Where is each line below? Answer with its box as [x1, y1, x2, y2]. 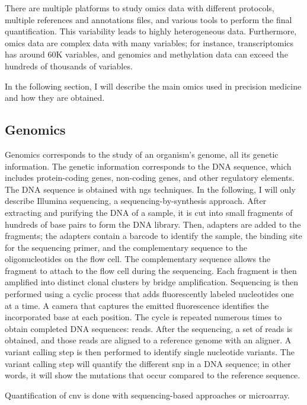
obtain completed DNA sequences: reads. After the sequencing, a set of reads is [5, 322, 293, 334]
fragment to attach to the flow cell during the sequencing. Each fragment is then [5, 264, 297, 276]
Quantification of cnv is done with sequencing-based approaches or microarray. [5, 388, 290, 401]
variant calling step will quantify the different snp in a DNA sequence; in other [5, 357, 291, 369]
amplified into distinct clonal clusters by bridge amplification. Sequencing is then [5, 276, 299, 288]
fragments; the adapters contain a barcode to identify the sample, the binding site [5, 229, 302, 242]
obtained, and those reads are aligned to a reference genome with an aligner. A [5, 334, 292, 346]
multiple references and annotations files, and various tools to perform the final [5, 13, 292, 25]
